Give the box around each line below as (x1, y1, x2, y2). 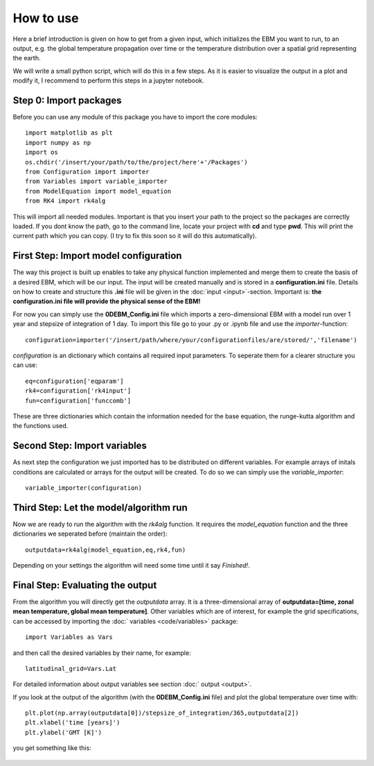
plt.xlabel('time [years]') (25, 719, 121, 726)
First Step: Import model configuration (12, 250, 182, 262)
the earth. (12, 54, 41, 62)
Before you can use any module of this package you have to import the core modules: (12, 113, 258, 121)
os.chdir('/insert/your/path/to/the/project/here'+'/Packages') (25, 158, 249, 166)
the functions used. (12, 422, 69, 430)
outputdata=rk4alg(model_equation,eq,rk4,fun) (25, 545, 186, 554)
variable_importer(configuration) (25, 484, 142, 492)
